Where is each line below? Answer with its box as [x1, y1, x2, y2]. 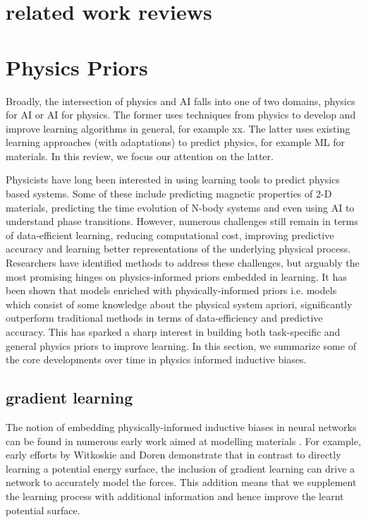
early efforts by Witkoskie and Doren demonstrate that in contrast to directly [6, 447, 341, 462]
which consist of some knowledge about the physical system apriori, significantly [6, 296, 353, 311]
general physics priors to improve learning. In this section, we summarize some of [6, 338, 356, 353]
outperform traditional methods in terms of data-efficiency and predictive [6, 310, 323, 325]
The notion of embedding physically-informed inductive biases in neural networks [6, 419, 357, 434]
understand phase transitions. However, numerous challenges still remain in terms [6, 214, 358, 229]
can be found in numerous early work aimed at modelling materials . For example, [6, 433, 361, 448]
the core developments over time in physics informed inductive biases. [6, 352, 307, 367]
